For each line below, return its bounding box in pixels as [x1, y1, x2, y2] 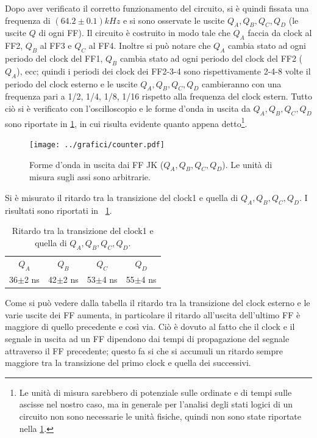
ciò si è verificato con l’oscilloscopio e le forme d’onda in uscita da [5, 101, 251, 114]
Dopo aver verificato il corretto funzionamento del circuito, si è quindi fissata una [5, 2, 309, 14]
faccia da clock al [248, 26, 312, 39]
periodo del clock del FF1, [5, 51, 103, 64]
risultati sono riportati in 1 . [5, 203, 112, 216]
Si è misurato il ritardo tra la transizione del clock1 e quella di [5, 191, 238, 204]
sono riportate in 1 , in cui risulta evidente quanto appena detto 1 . [5, 115, 248, 130]
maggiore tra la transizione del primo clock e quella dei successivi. [5, 356, 251, 369]
